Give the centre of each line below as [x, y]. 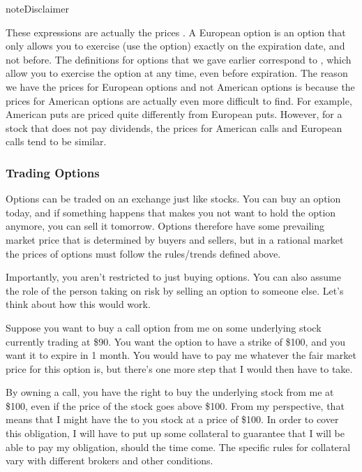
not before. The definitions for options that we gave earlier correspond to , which [179, 59]
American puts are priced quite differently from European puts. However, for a [174, 114]
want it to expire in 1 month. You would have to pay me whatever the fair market [181, 355]
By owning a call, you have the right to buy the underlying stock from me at [170, 392]
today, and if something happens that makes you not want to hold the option [171, 212]
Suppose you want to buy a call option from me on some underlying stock [164, 327]
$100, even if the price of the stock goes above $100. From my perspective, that [175, 405]
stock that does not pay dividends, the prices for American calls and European [174, 127]
